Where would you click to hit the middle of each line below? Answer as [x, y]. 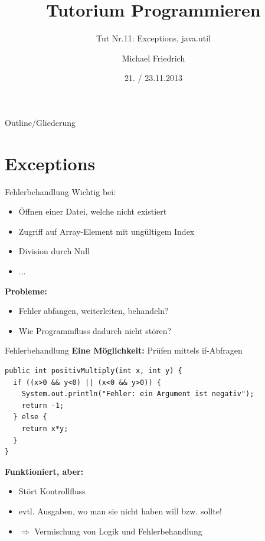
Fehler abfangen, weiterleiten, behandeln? [94, 311]
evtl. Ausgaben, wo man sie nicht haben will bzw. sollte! [120, 511]
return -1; [43, 405]
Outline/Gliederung [40, 122]
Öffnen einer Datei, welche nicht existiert [93, 211]
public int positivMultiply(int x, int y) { [94, 370]
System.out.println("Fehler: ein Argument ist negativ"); [138, 394]
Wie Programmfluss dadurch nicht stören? [95, 330]
